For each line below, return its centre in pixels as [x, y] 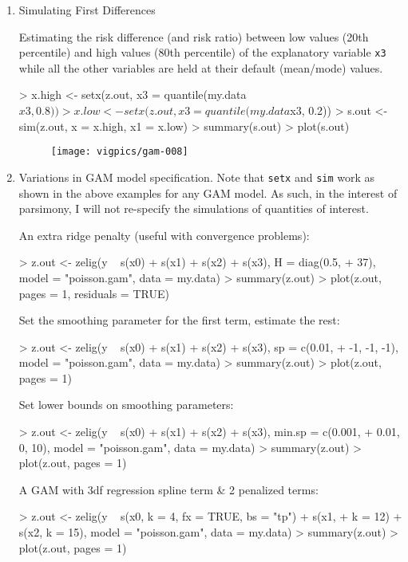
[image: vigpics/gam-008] [119, 152]
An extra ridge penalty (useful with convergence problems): [164, 235]
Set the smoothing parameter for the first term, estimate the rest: [179, 320]
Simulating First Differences [87, 10]
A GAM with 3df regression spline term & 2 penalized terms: [168, 489]
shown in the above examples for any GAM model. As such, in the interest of [208, 193]
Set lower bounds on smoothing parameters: [126, 405]
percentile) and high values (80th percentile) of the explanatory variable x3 [202, 52]
